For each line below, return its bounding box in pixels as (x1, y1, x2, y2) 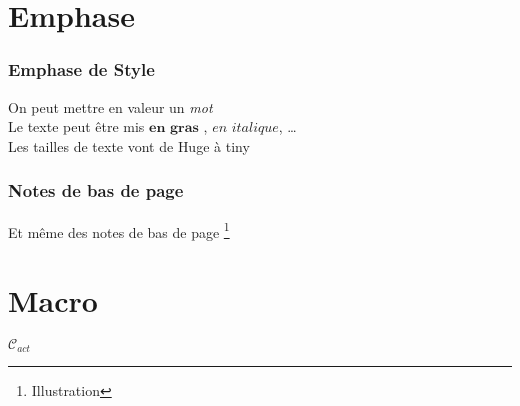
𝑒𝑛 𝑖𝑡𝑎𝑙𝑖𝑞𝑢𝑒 (212, 121, 279, 136)
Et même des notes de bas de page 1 (8, 218, 230, 242)
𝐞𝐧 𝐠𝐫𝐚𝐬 (149, 121, 199, 136)
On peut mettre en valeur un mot (8, 96, 213, 117)
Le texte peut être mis (8, 116, 145, 137)
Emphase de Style (8, 57, 155, 82)
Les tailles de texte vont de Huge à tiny (8, 135, 250, 156)
